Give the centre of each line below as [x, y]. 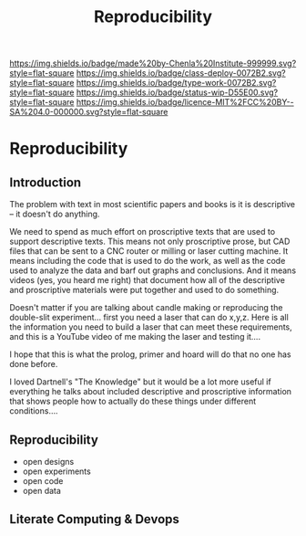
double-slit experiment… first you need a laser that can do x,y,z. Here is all [149, 318]
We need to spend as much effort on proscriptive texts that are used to [143, 232]
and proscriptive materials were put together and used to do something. [144, 290]
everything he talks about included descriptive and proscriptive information [151, 392]
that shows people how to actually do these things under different [133, 401]
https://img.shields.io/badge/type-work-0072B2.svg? [176, 83]
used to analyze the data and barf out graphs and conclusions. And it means [153, 270]
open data [42, 491]
